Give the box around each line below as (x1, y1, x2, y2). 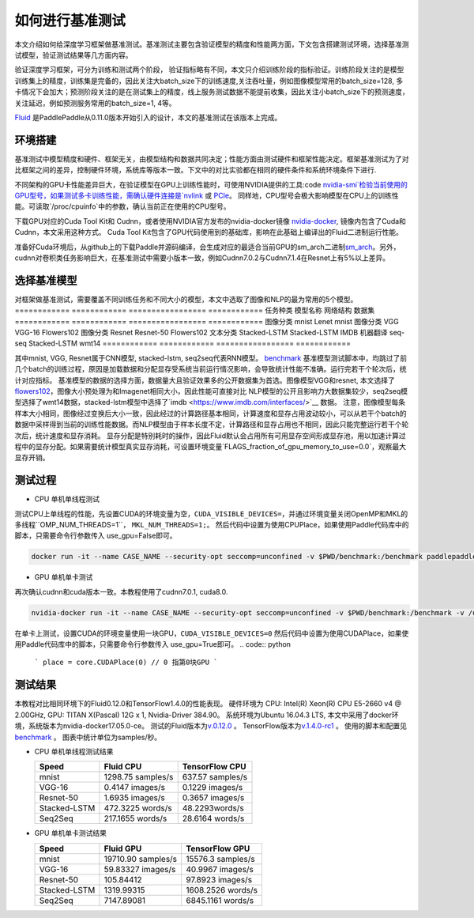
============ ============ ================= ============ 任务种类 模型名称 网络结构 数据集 (14, 305, 375, 315)
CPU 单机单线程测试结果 (34, 746, 114, 756)
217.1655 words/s (103, 813, 167, 824)
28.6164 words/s (182, 813, 245, 824)
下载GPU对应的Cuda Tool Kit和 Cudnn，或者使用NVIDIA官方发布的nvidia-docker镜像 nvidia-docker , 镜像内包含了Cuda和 (14, 216, 407, 225)
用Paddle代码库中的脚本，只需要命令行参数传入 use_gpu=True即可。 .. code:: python (14, 640, 292, 649)
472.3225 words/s (103, 803, 173, 814)
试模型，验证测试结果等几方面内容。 (14, 50, 133, 59)
